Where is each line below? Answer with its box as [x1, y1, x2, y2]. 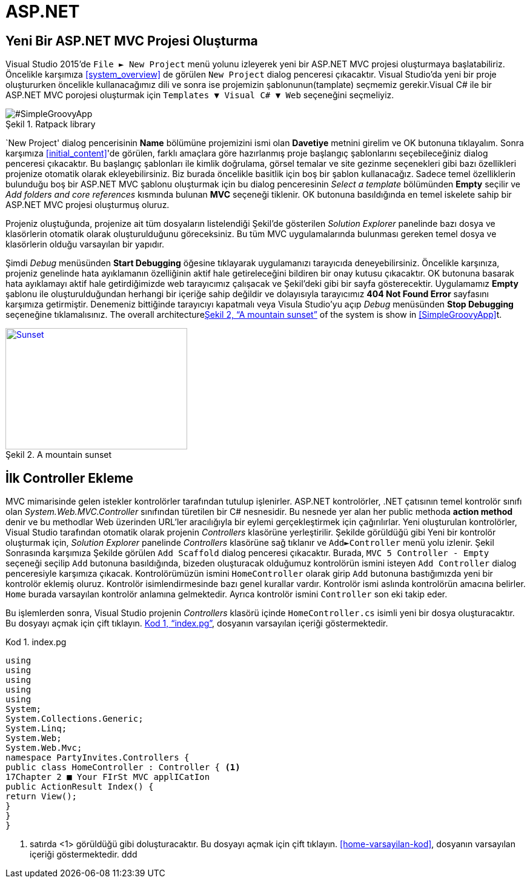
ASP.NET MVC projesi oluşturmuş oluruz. [5, 200, 170, 210]
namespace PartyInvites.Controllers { [5, 753, 190, 763]
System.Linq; [5, 724, 67, 734]
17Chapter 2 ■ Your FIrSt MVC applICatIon [5, 772, 210, 782]
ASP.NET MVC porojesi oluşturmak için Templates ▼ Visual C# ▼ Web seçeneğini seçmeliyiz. [5, 90, 394, 101]
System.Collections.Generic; [5, 714, 144, 724]
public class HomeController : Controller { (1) [5, 762, 240, 773]
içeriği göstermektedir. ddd [30, 849, 137, 860]
